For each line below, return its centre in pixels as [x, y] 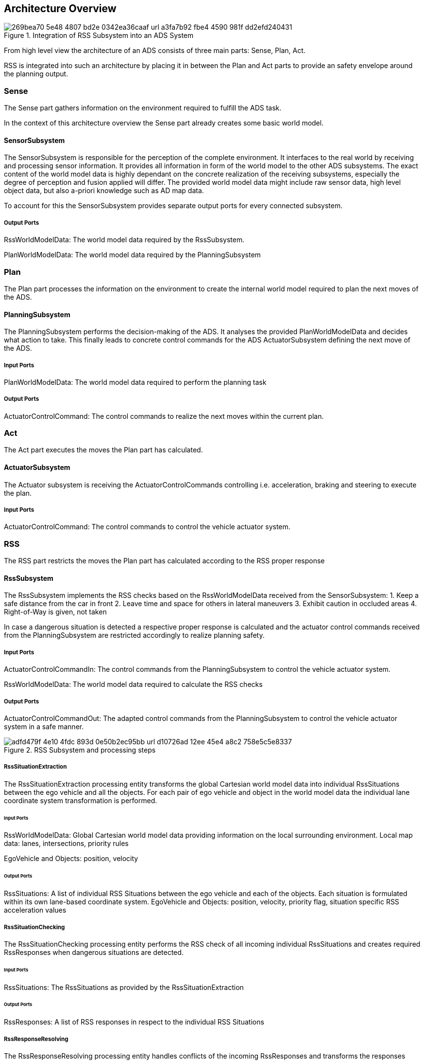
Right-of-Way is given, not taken [55, 612]
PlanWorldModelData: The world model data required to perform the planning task [135, 382]
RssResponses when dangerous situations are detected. [94, 952]
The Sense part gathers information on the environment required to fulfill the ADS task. [143, 108]
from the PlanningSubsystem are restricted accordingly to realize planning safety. [134, 635]
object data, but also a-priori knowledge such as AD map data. [104, 191]
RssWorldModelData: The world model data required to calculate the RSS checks [133, 684]
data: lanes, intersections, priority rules [66, 844]
